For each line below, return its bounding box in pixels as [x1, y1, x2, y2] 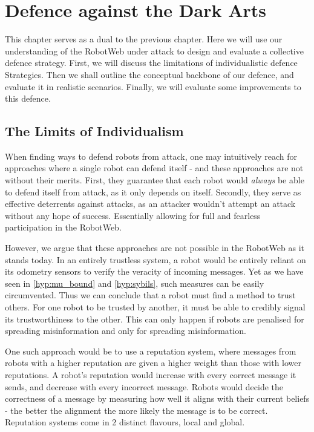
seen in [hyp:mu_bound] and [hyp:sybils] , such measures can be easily [5, 277, 264, 289]
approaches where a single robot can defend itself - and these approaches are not [5, 162, 304, 174]
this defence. [5, 92, 51, 105]
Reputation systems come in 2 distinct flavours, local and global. [5, 416, 245, 428]
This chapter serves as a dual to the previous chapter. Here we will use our [5, 33, 283, 45]
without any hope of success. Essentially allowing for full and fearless [5, 209, 261, 221]
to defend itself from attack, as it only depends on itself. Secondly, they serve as [5, 185, 301, 198]
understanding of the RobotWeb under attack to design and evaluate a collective [5, 44, 304, 57]
